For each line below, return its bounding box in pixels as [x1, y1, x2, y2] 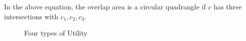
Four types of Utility [24, 28, 87, 38]
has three [213, 1, 242, 11]
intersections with [4, 11, 58, 21]
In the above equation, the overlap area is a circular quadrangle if [4, 1, 206, 11]
